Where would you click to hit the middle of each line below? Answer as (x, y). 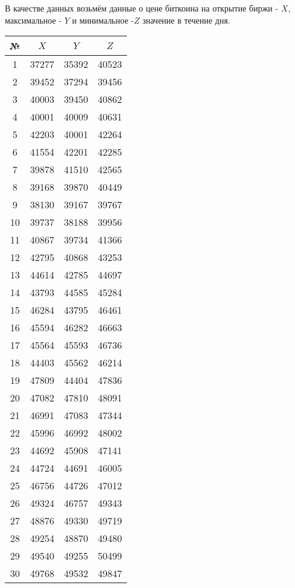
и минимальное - (103, 20)
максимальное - (33, 20)
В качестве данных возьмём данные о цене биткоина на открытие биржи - (142, 8)
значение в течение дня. (186, 20)
